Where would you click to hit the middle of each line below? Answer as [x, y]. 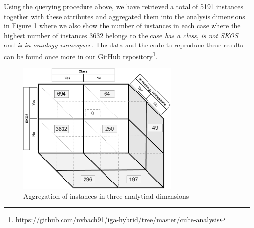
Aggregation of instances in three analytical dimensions [106, 195]
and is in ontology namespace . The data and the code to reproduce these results [124, 45]
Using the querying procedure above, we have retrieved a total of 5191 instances [124, 6]
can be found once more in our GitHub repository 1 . [81, 55]
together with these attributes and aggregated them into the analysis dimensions [125, 16]
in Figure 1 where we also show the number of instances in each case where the [122, 26]
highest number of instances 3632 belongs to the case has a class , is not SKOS [121, 35]
